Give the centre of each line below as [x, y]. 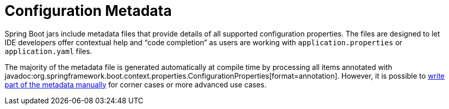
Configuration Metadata [88, 11]
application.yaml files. [48, 51]
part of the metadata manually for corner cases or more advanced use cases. [136, 84]
